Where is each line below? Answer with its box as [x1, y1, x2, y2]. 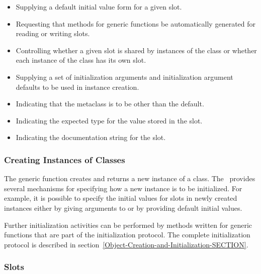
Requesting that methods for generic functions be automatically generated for [16, 18, 256, 29]
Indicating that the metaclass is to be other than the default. [16, 98, 204, 109]
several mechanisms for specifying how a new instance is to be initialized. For [4, 183, 242, 193]
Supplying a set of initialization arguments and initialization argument [16, 71, 233, 82]
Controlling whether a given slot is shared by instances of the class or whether [16, 45, 257, 55]
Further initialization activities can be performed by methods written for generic [4, 219, 252, 230]
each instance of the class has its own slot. [16, 55, 146, 65]
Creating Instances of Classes [4, 153, 125, 166]
